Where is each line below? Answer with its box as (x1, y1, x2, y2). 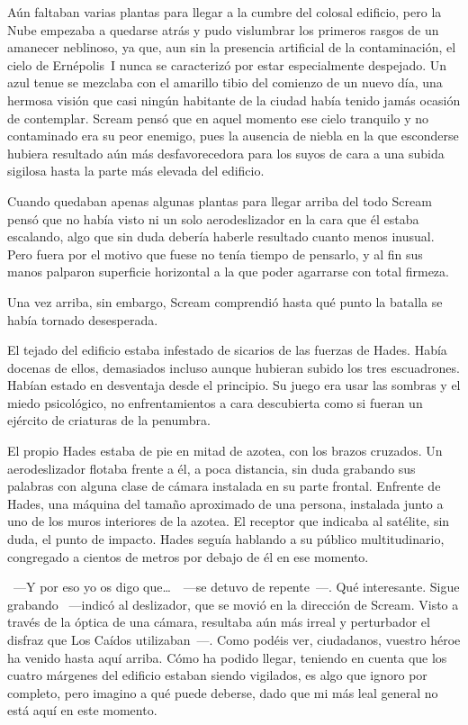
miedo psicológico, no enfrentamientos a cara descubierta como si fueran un (7, 393, 423, 412)
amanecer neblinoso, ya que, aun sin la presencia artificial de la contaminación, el (7, 38, 456, 57)
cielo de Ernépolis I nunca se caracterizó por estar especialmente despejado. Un (7, 55, 447, 74)
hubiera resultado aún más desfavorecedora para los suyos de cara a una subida (7, 143, 445, 162)
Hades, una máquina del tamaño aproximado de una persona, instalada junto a (7, 494, 444, 512)
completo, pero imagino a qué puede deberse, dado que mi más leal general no (7, 683, 438, 702)
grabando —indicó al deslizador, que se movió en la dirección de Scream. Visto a (7, 594, 459, 613)
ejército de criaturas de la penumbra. (7, 411, 211, 430)
